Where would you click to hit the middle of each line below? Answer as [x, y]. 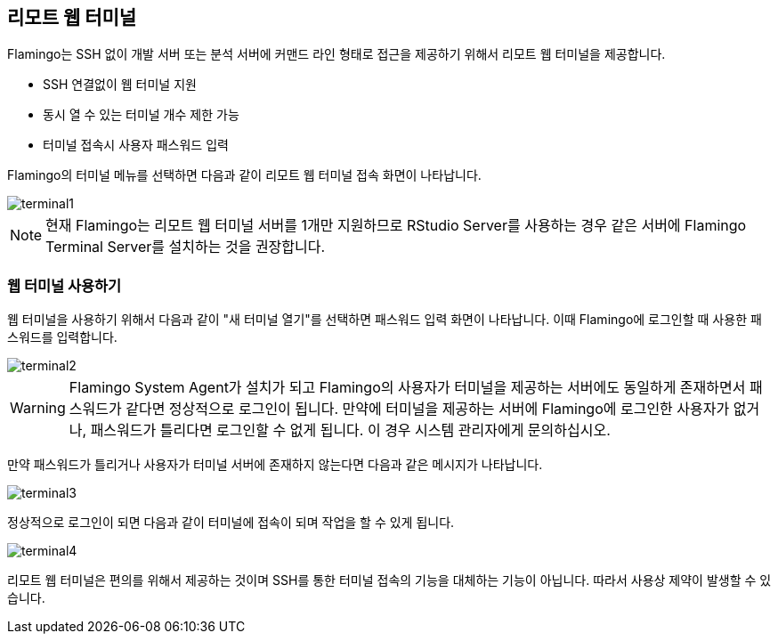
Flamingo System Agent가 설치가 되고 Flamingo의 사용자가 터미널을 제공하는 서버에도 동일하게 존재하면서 [407, 388]
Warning [38, 408]
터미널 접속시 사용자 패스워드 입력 [136, 145]
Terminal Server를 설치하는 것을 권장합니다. [186, 247]
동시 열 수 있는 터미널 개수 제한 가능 [141, 115]
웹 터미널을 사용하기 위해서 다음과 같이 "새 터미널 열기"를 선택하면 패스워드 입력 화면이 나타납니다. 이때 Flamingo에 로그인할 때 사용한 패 [385, 320]
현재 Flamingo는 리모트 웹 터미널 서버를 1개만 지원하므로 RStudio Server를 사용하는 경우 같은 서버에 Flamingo [396, 226]
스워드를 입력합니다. [62, 337]
